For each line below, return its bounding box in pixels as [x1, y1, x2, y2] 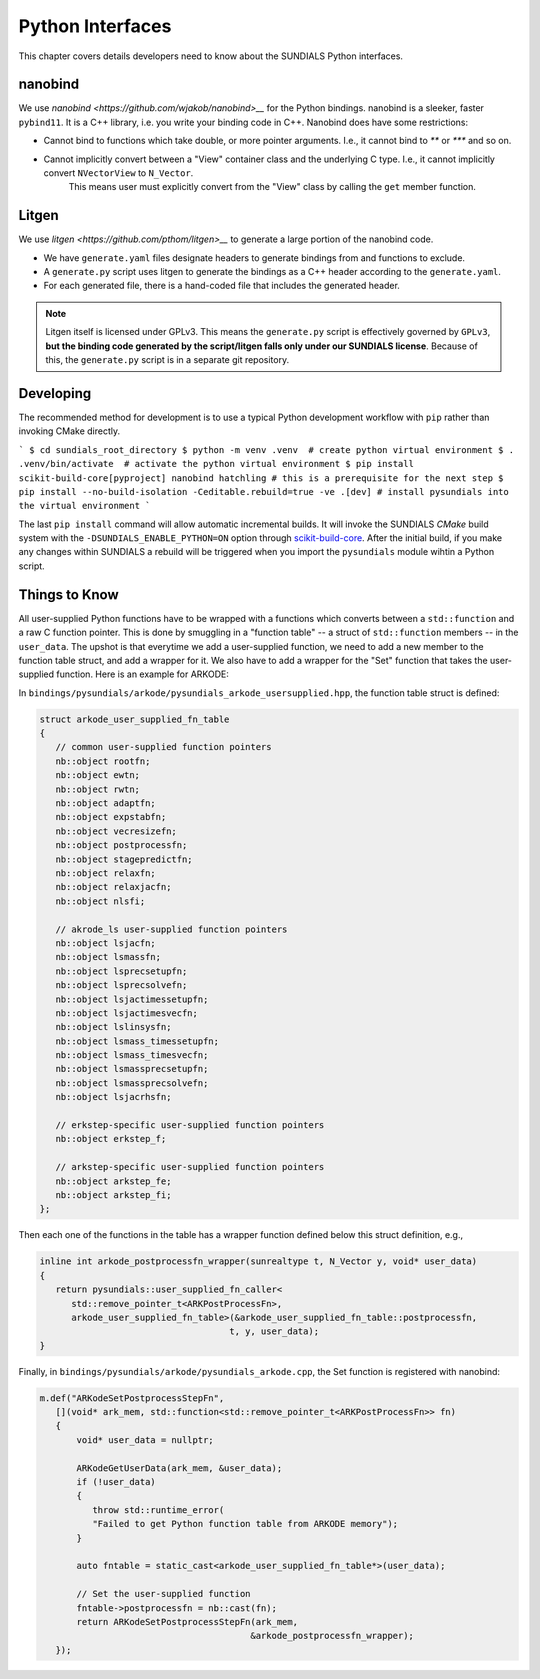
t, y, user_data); [229, 1326, 320, 1337]
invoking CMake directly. [18, 425, 121, 437]
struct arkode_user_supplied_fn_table [39, 713, 230, 725]
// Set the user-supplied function [76, 1588, 251, 1600]
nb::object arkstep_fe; [55, 1175, 172, 1187]
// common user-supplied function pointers [55, 741, 272, 753]
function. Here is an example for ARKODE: [56, 668, 230, 680]
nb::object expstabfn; [55, 811, 167, 823]
